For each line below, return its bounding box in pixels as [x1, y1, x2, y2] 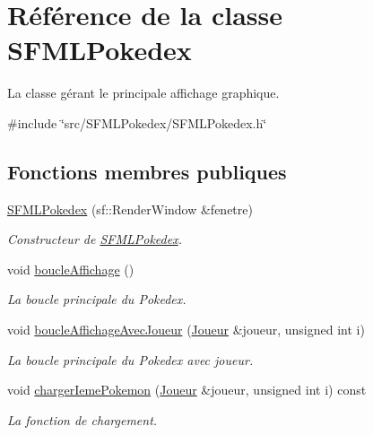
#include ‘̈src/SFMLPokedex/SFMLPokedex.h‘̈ [7, 113, 267, 132]
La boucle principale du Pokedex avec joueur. [7, 350, 254, 369]
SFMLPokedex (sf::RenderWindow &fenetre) [7, 199, 253, 218]
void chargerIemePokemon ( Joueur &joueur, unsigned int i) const [7, 380, 367, 399]
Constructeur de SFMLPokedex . [7, 230, 182, 248]
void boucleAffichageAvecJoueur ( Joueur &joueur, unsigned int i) [7, 320, 365, 339]
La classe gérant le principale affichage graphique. [7, 83, 280, 102]
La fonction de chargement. [7, 410, 158, 429]
